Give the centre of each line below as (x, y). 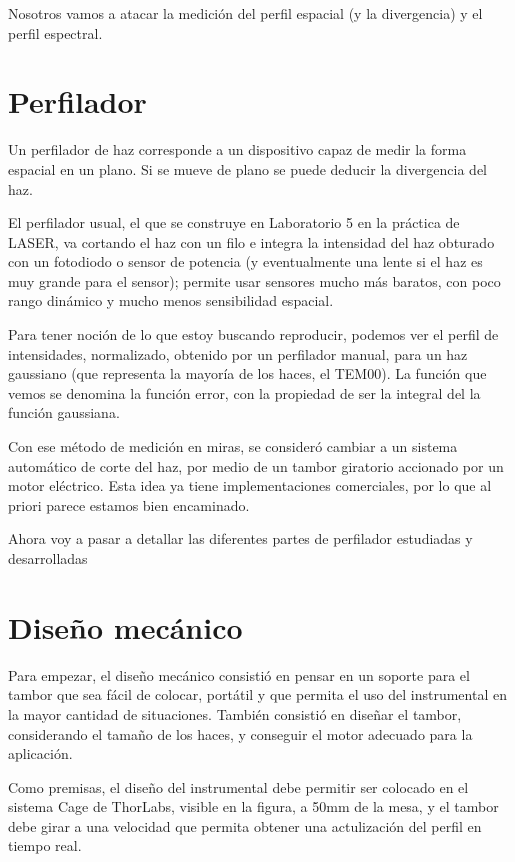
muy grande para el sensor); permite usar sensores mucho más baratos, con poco (254, 280)
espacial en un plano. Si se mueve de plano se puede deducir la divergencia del (248, 168)
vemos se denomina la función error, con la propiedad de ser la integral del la (244, 392)
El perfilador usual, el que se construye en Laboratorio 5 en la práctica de (234, 222)
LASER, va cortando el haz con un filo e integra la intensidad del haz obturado (251, 241)
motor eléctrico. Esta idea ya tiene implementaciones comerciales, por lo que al (250, 485)
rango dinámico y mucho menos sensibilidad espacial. (171, 300)
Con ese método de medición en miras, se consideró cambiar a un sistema (233, 446)
